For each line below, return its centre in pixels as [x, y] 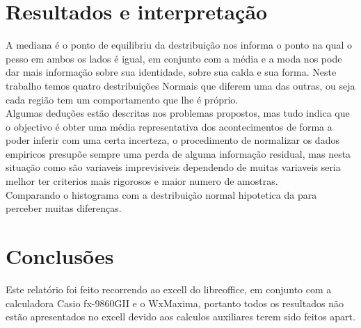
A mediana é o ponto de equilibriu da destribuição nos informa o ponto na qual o [179, 45]
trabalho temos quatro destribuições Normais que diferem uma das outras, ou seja [180, 85]
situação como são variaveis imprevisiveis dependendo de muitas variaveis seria [173, 167]
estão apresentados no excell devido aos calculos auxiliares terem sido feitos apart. [180, 317]
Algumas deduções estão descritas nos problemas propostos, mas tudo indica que [178, 113]
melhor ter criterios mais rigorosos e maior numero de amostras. [142, 181]
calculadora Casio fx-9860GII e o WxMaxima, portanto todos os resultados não [175, 303]
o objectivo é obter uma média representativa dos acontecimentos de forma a [169, 126]
